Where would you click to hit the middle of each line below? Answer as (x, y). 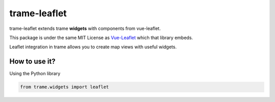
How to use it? (32, 62)
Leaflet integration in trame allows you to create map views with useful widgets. (93, 47)
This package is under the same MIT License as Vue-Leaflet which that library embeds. (101, 38)
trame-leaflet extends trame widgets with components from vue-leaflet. (85, 28)
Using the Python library (35, 74)
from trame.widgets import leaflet (64, 87)
